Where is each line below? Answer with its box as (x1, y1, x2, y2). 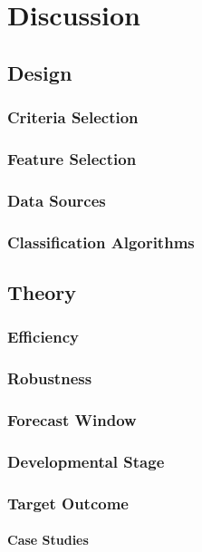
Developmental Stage (7, 450, 165, 472)
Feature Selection (7, 147, 137, 169)
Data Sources (7, 189, 106, 211)
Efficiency (7, 325, 79, 348)
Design (7, 58, 72, 86)
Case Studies (7, 530, 89, 549)
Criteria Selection (7, 106, 139, 129)
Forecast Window (7, 408, 137, 431)
